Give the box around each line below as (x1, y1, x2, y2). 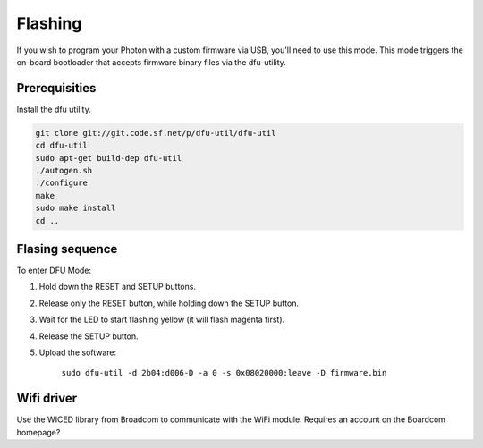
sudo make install (35, 203, 116, 214)
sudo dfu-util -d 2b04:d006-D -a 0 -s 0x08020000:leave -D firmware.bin (61, 368, 387, 378)
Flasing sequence (16, 241, 118, 257)
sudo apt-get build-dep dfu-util (35, 153, 182, 163)
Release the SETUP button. (38, 331, 139, 342)
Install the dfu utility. (16, 104, 91, 114)
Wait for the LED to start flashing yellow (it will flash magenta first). (38, 314, 285, 325)
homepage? (16, 427, 61, 437)
